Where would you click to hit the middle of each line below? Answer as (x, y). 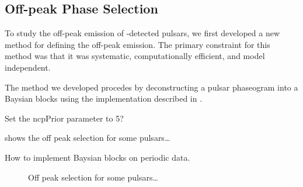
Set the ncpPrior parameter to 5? (64, 118)
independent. (28, 67)
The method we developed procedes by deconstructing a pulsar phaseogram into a (151, 87)
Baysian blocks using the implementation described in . (104, 98)
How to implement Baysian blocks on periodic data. (97, 157)
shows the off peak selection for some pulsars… (88, 138)
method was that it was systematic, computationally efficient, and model (135, 56)
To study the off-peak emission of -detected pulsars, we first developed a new (142, 33)
